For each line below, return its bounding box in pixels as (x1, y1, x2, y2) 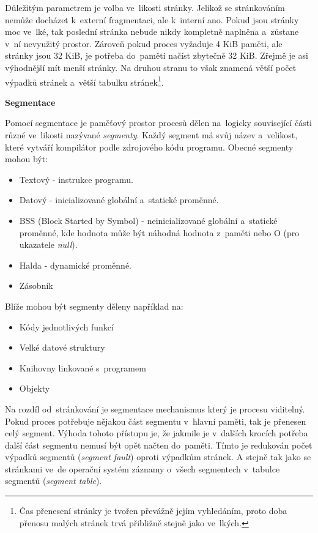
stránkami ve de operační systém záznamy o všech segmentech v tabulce (5, 462, 280, 475)
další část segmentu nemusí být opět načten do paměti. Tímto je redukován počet (5, 438, 312, 451)
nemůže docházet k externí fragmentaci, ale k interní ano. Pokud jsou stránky (5, 13, 299, 26)
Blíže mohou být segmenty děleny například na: (5, 299, 183, 312)
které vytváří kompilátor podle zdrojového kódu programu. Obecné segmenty (5, 140, 294, 153)
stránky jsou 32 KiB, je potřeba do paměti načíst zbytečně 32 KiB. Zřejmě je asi (5, 49, 308, 62)
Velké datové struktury (19, 341, 105, 354)
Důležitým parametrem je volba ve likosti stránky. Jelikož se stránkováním (5, 1, 285, 13)
